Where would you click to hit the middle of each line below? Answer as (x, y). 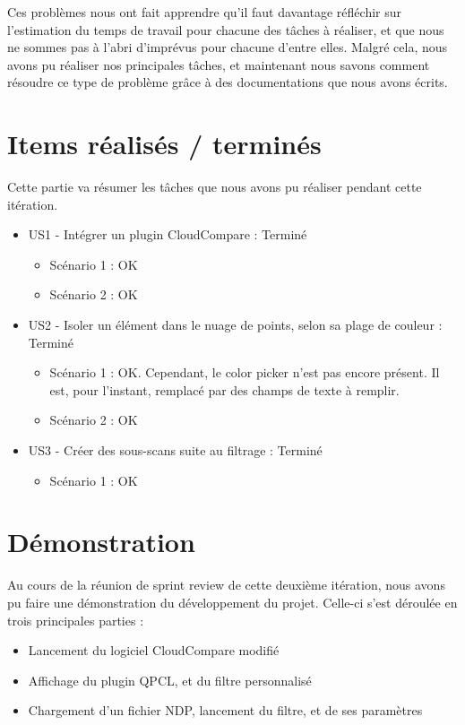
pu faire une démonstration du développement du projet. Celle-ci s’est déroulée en (232, 602)
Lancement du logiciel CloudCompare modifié (154, 650)
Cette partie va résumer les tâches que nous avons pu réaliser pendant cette (215, 187)
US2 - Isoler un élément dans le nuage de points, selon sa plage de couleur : (235, 325)
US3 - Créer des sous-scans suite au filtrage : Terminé (175, 450)
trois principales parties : (76, 620)
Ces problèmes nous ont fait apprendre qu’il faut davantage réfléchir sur (205, 12)
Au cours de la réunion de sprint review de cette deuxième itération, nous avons (226, 585)
